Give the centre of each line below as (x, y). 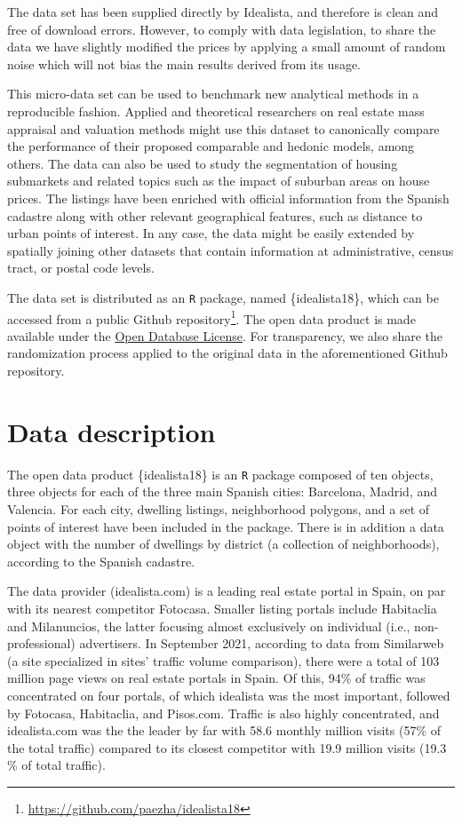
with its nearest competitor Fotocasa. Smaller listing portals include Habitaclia (222, 608)
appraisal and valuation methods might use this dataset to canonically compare (223, 128)
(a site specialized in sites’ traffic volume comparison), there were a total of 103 (223, 660)
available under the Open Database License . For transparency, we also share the (225, 335)
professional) (41, 643)
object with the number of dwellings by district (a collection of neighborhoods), (223, 544)
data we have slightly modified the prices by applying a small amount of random (227, 47)
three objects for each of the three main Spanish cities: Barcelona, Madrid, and (223, 491)
